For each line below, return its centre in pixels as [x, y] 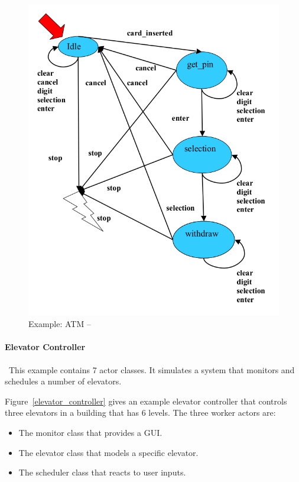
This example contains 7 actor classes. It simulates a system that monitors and [152, 369]
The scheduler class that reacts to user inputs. [102, 472]
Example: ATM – [60, 324]
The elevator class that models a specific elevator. [108, 452]
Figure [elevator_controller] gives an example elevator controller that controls [146, 401]
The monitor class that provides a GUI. [90, 432]
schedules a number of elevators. [63, 381]
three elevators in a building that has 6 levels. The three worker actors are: [140, 413]
